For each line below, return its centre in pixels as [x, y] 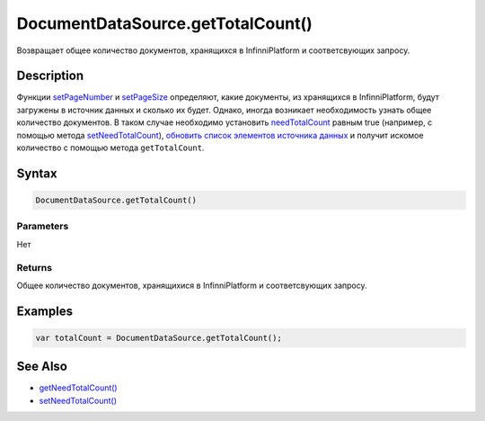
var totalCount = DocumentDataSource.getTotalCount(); [159, 338]
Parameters [43, 227]
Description [50, 76]
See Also [42, 367]
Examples [45, 311]
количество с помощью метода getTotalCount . [110, 148]
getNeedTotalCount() [78, 388]
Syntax [37, 173]
